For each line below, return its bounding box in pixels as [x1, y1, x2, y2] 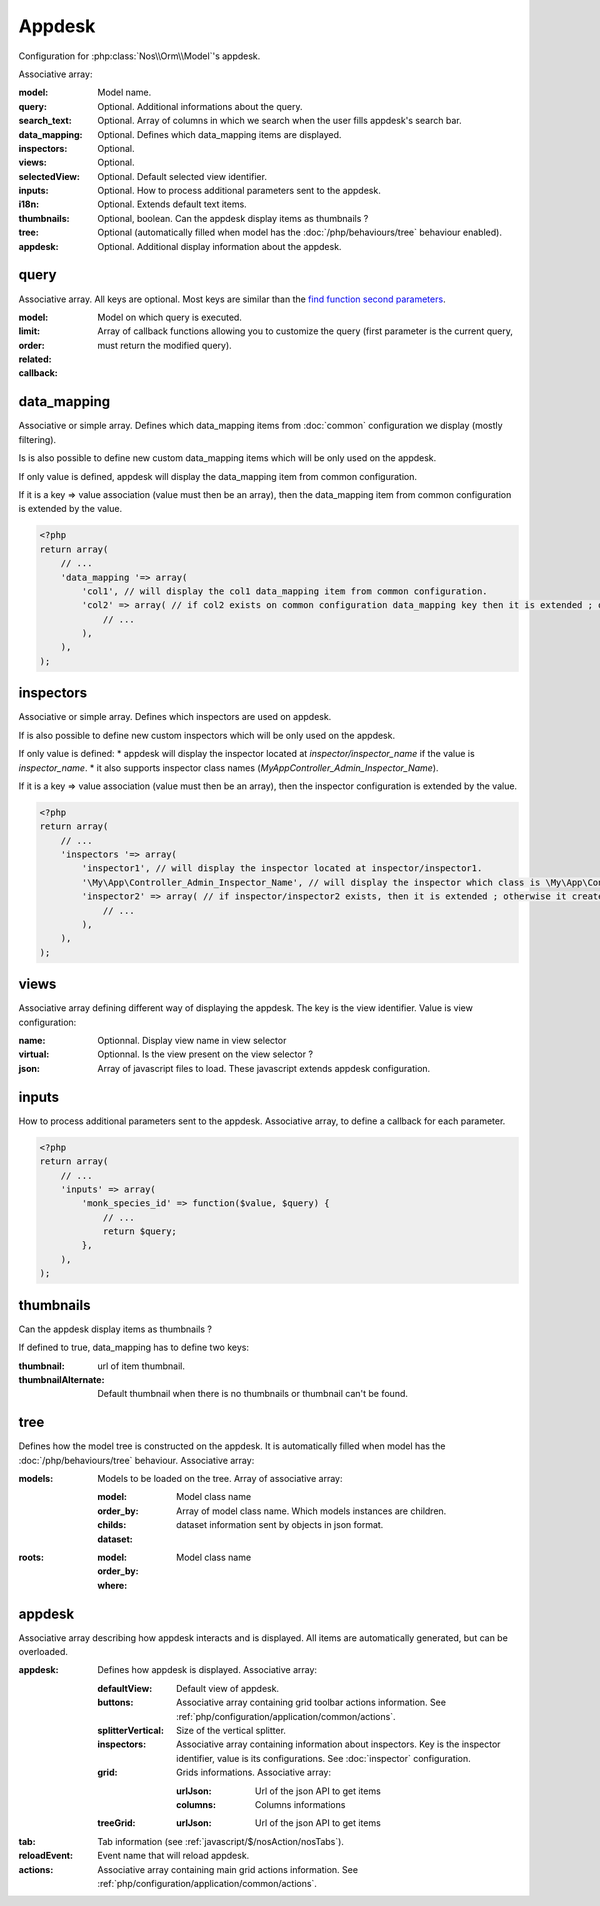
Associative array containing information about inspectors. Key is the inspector [176, 1738, 501, 1750]
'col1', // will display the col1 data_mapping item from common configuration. [81, 585, 489, 597]
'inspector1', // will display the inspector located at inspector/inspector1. [81, 863, 483, 874]
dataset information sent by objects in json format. [176, 1519, 384, 1531]
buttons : [97, 1696, 134, 1709]
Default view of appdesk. [176, 1682, 280, 1694]
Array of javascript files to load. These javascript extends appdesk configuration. [97, 1062, 431, 1074]
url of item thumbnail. [97, 1360, 185, 1372]
